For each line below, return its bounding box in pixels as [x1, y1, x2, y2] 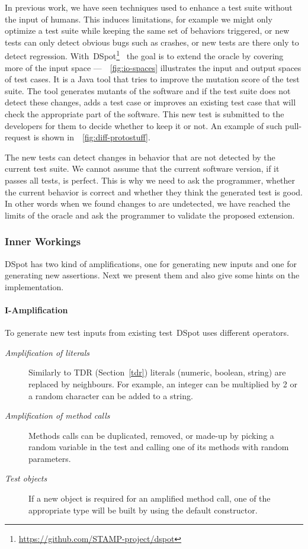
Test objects [5, 472, 47, 484]
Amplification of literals [5, 346, 89, 358]
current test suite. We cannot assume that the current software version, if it [5, 162, 280, 175]
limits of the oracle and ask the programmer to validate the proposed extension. [5, 208, 295, 221]
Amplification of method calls [5, 409, 110, 422]
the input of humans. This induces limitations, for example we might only [5, 12, 272, 25]
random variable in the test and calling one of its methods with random [28, 441, 289, 453]
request [5, 131, 31, 143]
